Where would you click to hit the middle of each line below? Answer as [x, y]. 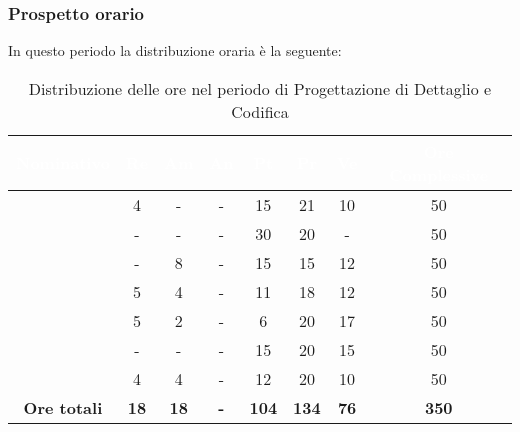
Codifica [260, 111]
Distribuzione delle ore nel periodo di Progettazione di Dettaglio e [260, 88]
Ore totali [63, 407]
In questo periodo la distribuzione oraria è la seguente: [175, 50]
